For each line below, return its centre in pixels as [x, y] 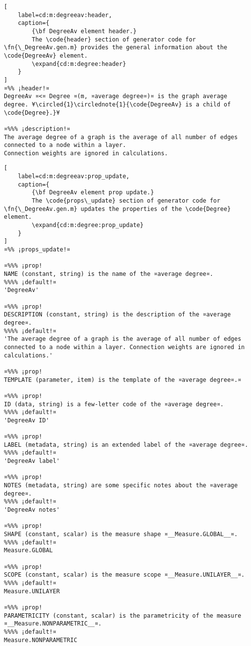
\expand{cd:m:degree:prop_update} [88, 225]
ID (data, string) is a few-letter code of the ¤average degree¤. [114, 404]
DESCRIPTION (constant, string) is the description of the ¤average [117, 315]
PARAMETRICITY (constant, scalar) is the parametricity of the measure [123, 615]
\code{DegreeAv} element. [46, 55]
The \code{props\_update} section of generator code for [126, 201]
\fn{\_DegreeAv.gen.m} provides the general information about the [116, 48]
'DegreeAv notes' [32, 510]
